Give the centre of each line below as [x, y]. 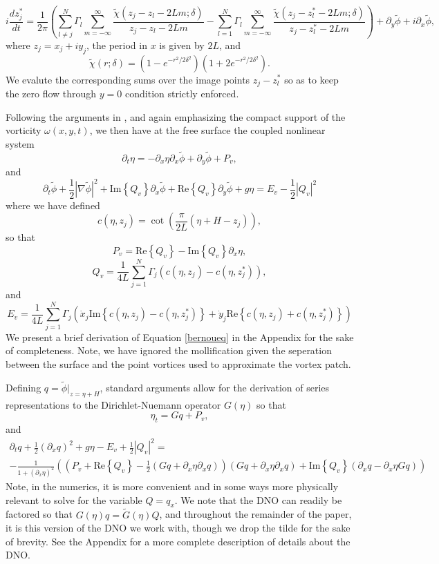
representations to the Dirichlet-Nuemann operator [113, 404]
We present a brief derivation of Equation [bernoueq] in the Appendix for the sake [180, 337]
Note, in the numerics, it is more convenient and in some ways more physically [172, 486]
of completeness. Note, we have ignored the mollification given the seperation [169, 350]
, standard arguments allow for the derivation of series [215, 387]
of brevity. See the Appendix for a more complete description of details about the [178, 541]
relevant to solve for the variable [74, 499]
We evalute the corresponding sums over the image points [128, 79]
